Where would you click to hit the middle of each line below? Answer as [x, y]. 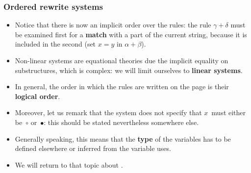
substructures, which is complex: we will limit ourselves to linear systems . [129, 70]
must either [229, 112]
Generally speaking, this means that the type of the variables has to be [123, 138]
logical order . [38, 96]
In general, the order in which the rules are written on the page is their [122, 86]
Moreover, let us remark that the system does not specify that [108, 112]
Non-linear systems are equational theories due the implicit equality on [122, 60]
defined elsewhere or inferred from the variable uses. [93, 148]
